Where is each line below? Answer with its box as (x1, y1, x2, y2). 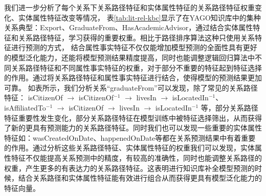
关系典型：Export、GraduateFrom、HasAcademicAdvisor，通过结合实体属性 (4, 22, 253, 33)
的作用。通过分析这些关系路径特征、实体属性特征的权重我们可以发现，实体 (4, 142, 255, 153)
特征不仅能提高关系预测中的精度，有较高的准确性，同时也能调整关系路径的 (11, 152, 262, 163)
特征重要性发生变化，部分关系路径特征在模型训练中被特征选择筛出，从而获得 (4, 112, 262, 123)
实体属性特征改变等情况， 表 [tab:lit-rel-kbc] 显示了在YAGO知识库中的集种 (18, 12, 261, 23)
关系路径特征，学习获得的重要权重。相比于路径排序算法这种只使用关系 (18, 32, 255, 42)
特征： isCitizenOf (4, 92, 63, 103)
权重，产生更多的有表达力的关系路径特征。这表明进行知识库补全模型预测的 (4, 162, 255, 173)
